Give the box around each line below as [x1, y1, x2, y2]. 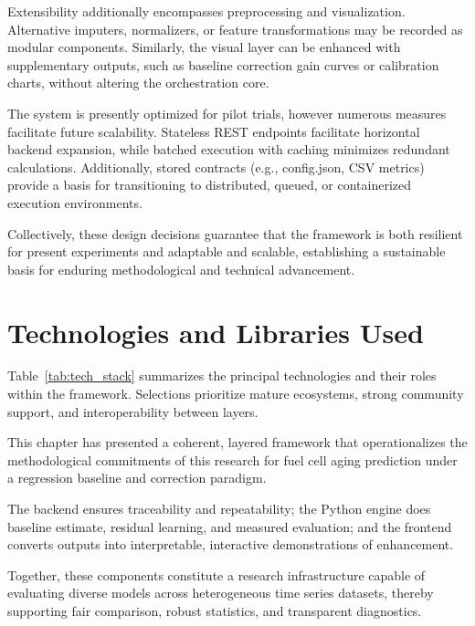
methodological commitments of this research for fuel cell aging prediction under [7, 450, 458, 469]
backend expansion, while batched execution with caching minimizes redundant [7, 140, 450, 159]
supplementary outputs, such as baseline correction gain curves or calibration [7, 55, 439, 74]
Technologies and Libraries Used [7, 313, 424, 350]
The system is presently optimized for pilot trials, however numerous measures [7, 103, 447, 122]
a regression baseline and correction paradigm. [7, 468, 267, 487]
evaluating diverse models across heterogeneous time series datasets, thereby [7, 583, 434, 602]
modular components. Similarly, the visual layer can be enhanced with [7, 37, 401, 57]
